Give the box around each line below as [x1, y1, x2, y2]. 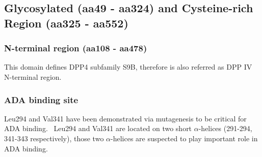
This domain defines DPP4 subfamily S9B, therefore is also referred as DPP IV [4, 61, 252, 72]
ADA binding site [4, 93, 78, 106]
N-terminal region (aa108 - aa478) [4, 42, 147, 54]
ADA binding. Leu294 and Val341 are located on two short [4, 123, 192, 134]
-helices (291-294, [198, 123, 252, 134]
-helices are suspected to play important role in [111, 133, 258, 143]
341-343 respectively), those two [4, 133, 104, 143]
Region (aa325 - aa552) [4, 15, 128, 30]
